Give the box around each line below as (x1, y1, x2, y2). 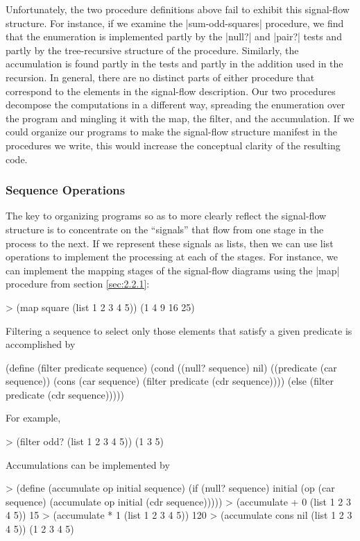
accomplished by (6, 337, 76, 351)
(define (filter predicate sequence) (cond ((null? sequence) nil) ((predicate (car (6, 360, 337, 374)
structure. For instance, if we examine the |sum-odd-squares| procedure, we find (6, 15, 344, 30)
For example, (6, 410, 61, 425)
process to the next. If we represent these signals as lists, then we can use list (6, 235, 334, 250)
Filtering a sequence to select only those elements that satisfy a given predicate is (6, 323, 352, 338)
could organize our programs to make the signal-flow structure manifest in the (6, 124, 338, 139)
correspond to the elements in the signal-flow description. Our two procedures (6, 83, 336, 98)
